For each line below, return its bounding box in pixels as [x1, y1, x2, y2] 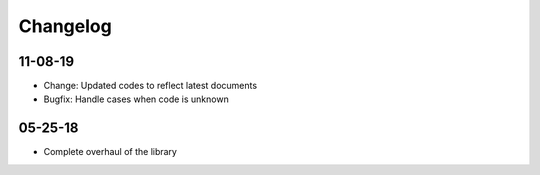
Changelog [18, 15, 112, 37]
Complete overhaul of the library [43, 146, 177, 158]
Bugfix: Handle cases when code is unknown [43, 93, 229, 105]
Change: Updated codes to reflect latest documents [43, 80, 258, 92]
